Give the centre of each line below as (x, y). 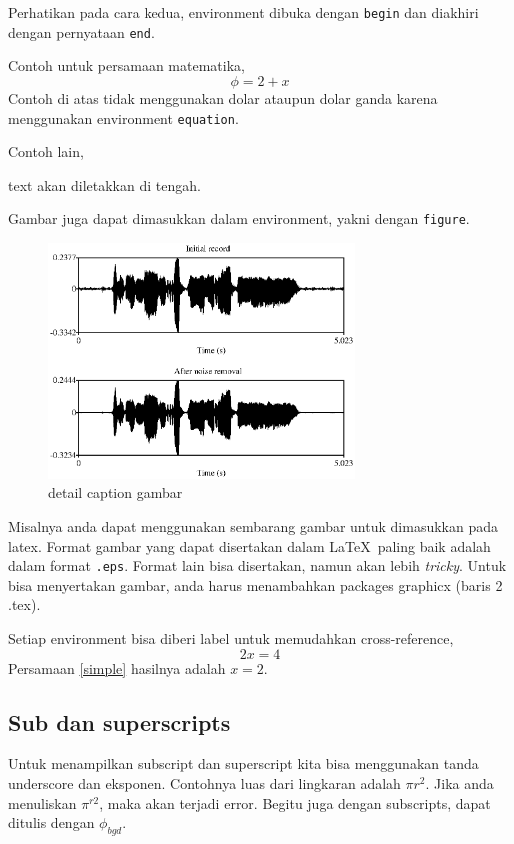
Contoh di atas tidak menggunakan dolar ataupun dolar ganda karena (223, 97)
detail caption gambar (115, 492)
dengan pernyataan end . (81, 31)
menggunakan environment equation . (123, 117)
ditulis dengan (51, 822)
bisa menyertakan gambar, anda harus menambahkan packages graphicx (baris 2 (255, 584)
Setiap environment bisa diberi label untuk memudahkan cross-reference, (231, 638)
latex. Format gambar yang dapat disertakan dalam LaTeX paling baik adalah (249, 545)
